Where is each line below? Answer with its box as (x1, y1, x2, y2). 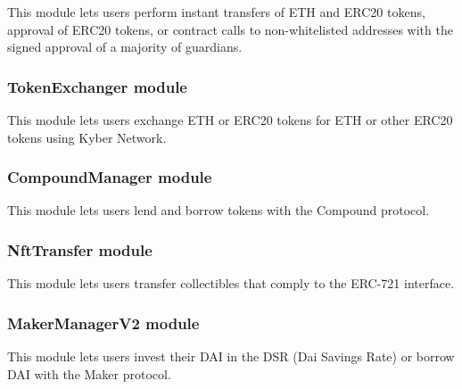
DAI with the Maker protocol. (7, 364, 171, 383)
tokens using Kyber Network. (7, 128, 167, 146)
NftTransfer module (7, 238, 153, 261)
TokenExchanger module (7, 75, 187, 97)
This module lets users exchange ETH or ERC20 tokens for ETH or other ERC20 (7, 111, 453, 128)
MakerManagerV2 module (7, 311, 200, 334)
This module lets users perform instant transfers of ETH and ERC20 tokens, (7, 3, 425, 21)
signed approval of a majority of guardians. (7, 37, 243, 56)
